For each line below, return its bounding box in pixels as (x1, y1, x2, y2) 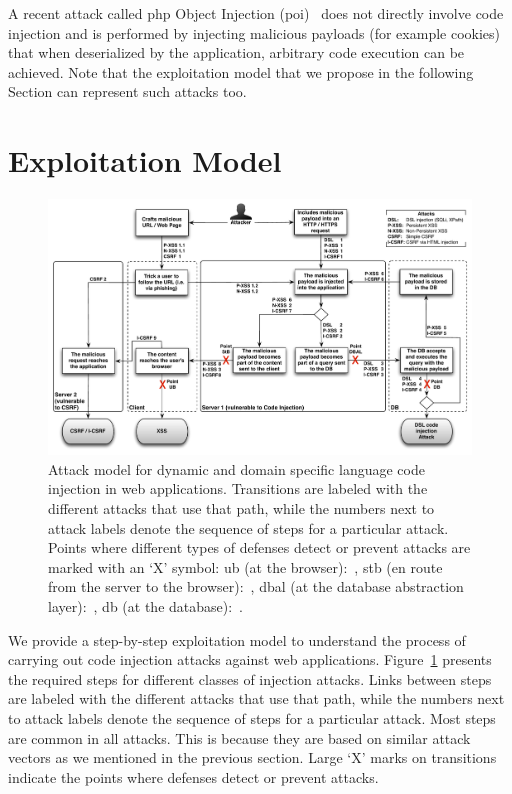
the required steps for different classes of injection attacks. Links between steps (8, 668, 492, 689)
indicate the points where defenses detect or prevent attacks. (8, 766, 379, 787)
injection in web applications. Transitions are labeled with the (48, 478, 428, 499)
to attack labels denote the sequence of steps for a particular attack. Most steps (8, 707, 496, 728)
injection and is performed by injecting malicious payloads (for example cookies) (8, 22, 500, 43)
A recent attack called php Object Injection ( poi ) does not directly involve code (8, 3, 504, 23)
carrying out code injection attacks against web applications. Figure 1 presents (8, 649, 492, 670)
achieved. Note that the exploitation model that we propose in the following (8, 61, 474, 82)
